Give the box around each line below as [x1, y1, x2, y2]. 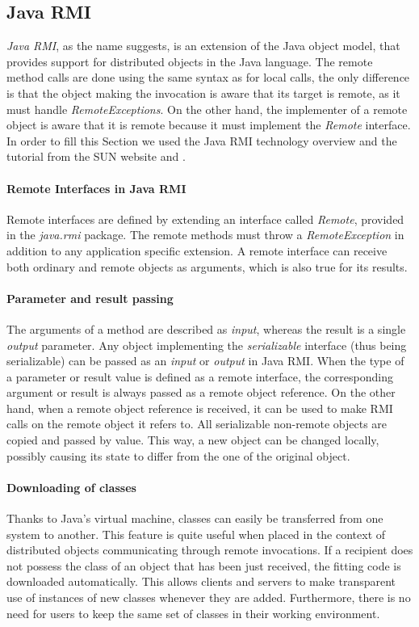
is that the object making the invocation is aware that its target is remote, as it [6, 84, 400, 101]
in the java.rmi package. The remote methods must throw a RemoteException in [6, 226, 404, 243]
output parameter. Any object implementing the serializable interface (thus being [6, 336, 407, 353]
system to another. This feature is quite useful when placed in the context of [6, 525, 386, 542]
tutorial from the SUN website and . [6, 148, 186, 165]
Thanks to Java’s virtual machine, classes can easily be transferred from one [6, 510, 383, 527]
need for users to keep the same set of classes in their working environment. [6, 604, 380, 621]
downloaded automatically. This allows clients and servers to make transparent [6, 573, 396, 590]
